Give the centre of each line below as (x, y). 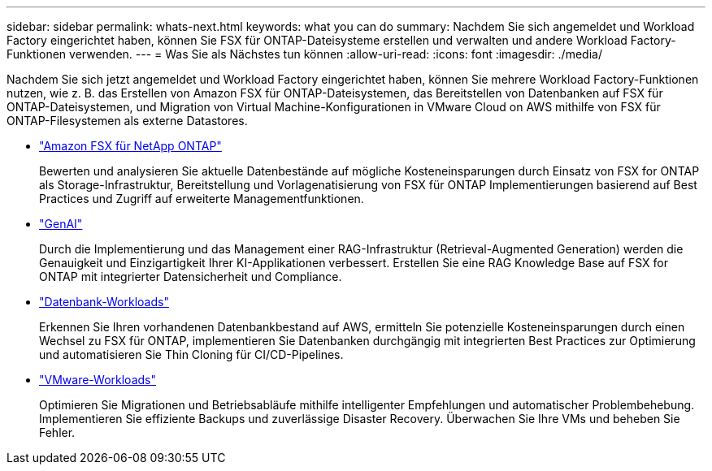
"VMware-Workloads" (98, 380)
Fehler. (57, 432)
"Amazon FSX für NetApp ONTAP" (130, 146)
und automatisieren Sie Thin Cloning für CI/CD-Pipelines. (191, 354)
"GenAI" (61, 224)
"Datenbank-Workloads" (104, 302)
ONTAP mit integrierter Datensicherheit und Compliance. (191, 277)
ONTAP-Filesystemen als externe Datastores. (127, 121)
